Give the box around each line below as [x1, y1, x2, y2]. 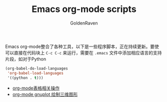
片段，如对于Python [5, 56, 46, 62]
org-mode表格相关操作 [12, 85, 60, 91]
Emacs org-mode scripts [31, 3, 136, 15]
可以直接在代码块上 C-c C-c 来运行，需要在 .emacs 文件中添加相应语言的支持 [5, 49, 162, 55]
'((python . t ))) [7, 75, 43, 80]
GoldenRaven [70, 20, 98, 26]
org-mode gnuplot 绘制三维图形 [12, 91, 78, 97]
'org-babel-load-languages [7, 70, 64, 75]
